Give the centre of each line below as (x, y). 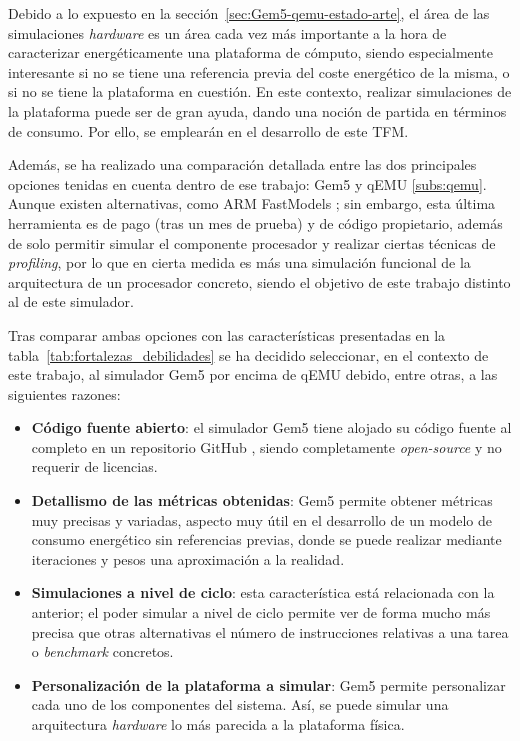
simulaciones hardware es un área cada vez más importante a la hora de (227, 32)
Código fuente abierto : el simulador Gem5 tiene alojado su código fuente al (271, 427)
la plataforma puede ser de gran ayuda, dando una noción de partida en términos (257, 110)
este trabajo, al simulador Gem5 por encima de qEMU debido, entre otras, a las (253, 374)
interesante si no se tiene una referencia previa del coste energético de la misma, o (259, 71)
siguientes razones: (64, 393)
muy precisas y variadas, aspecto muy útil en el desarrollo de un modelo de (261, 519)
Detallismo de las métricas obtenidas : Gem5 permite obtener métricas (262, 500)
